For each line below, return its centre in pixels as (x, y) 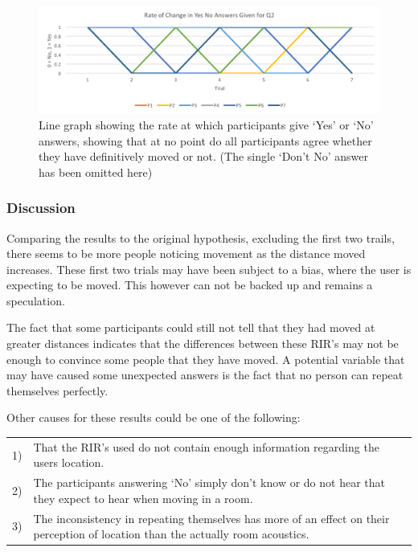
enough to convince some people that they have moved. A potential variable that (206, 359)
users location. (69, 462)
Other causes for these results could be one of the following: (154, 417)
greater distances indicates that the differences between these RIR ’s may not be (203, 343)
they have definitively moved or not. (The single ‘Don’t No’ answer (203, 156)
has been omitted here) (96, 172)
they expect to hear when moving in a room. (143, 498)
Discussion (41, 208)
